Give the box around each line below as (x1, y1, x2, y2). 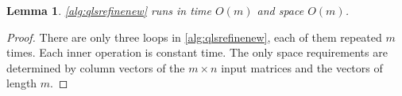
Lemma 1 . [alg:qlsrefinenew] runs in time (6, 2, 212, 18)
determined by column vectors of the (6, 59, 185, 76)
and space (257, 2, 304, 18)
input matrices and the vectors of (221, 59, 383, 76)
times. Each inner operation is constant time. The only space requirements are (6, 44, 388, 61)
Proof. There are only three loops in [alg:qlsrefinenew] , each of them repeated (6, 28, 382, 45)
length (6, 75, 37, 91)
